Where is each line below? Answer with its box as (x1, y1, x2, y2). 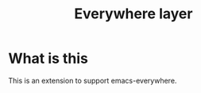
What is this (8, 49, 89, 68)
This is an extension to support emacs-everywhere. (8, 76, 177, 85)
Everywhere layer (74, 5, 193, 23)
